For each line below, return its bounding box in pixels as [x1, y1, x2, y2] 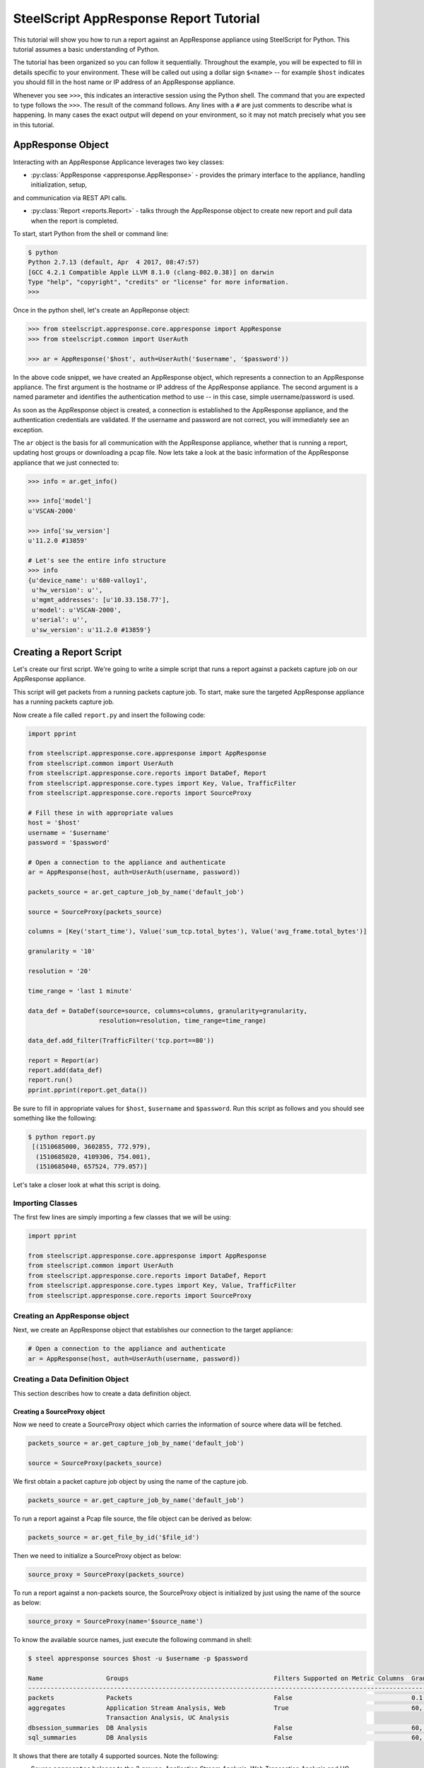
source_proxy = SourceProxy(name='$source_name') [28, 1617, 204, 1625]
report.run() [28, 1076, 73, 1084]
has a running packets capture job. [13, 697, 114, 706]
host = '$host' [28, 819, 81, 827]
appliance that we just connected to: [13, 458, 119, 467]
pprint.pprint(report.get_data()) [28, 1086, 148, 1094]
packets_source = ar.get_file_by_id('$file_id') [28, 1533, 200, 1541]
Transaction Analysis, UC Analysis [106, 1714, 230, 1722]
